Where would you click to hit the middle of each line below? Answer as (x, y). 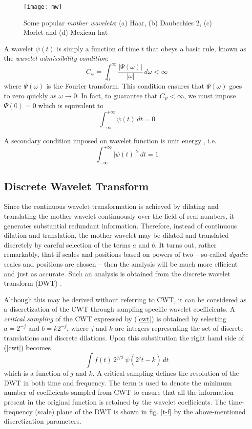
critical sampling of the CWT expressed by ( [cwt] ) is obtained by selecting (115, 318)
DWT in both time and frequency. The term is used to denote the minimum (118, 382)
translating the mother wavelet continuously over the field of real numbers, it (119, 215)
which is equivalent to (71, 105)
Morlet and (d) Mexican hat (66, 32)
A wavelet (19, 48)
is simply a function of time (98, 48)
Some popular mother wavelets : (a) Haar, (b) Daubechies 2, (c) (118, 22)
